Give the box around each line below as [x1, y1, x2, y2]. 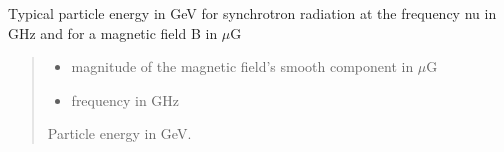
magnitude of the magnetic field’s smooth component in [71, 56, 414, 77]
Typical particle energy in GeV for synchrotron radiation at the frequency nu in [8, 3, 497, 23]
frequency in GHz [71, 89, 180, 110]
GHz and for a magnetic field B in [8, 22, 218, 43]
